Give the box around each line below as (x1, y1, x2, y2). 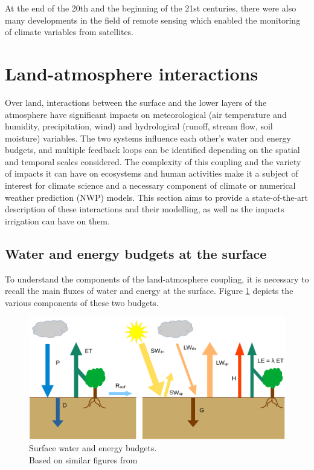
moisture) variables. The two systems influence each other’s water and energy (5, 131, 291, 144)
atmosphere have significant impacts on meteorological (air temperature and (5, 108, 287, 120)
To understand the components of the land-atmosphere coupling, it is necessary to (5, 272, 309, 285)
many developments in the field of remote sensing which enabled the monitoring (5, 13, 301, 26)
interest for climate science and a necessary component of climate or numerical (5, 179, 296, 192)
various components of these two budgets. (5, 296, 159, 308)
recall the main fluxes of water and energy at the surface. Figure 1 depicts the (5, 284, 293, 297)
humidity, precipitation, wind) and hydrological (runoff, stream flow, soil (5, 120, 273, 132)
